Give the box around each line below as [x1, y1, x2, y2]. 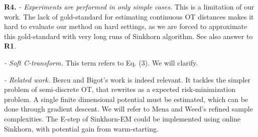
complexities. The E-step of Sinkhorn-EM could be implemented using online [4, 113, 241, 123]
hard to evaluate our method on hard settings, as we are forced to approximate [4, 21, 247, 31]
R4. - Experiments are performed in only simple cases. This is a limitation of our [4, 1, 254, 11]
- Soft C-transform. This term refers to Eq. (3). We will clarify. [4, 57, 198, 67]
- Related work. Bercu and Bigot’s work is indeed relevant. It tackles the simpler [4, 74, 250, 84]
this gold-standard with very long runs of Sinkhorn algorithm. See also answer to [4, 30, 253, 41]
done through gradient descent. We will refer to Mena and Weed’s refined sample [4, 103, 253, 114]
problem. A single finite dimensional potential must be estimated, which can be [4, 93, 248, 104]
